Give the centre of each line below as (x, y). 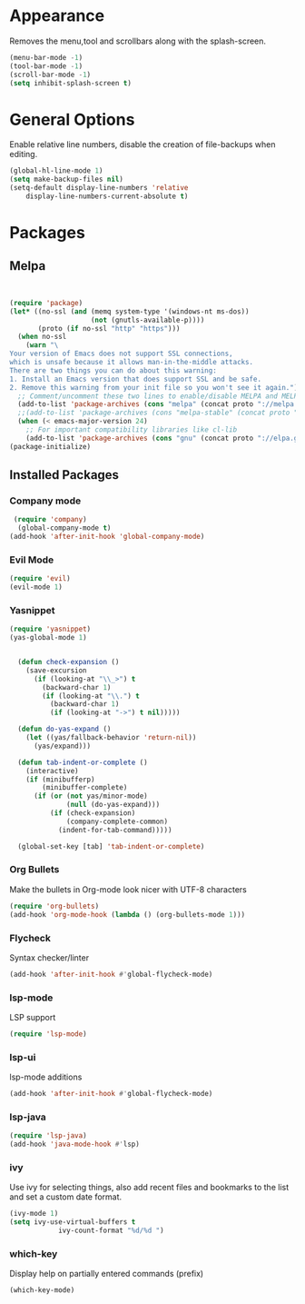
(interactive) (52, 771)
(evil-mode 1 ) (36, 587)
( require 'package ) (46, 303)
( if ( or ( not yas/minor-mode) (90, 796)
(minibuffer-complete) (85, 788)
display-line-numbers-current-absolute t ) (107, 196)
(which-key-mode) (42, 1290)
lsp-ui (23, 1057)
